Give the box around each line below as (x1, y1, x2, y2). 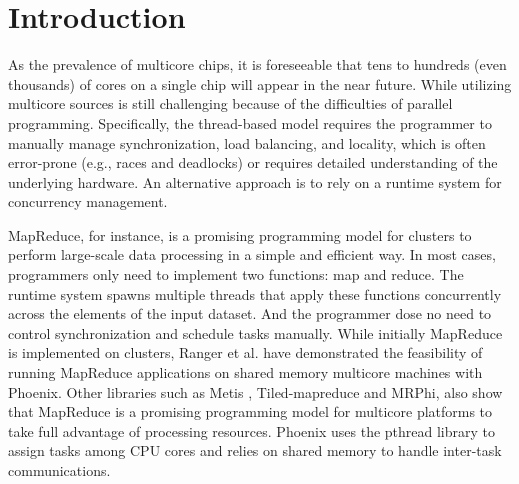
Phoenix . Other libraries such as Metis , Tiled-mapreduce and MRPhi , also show (8, 381, 503, 402)
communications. (8, 460, 111, 480)
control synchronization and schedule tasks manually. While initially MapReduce (8, 322, 503, 343)
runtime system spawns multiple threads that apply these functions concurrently (8, 283, 502, 304)
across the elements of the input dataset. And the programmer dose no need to (8, 303, 492, 324)
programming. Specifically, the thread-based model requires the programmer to (8, 112, 492, 133)
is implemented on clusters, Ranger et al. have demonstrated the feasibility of (8, 342, 483, 363)
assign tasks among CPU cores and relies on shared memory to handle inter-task (8, 440, 502, 461)
